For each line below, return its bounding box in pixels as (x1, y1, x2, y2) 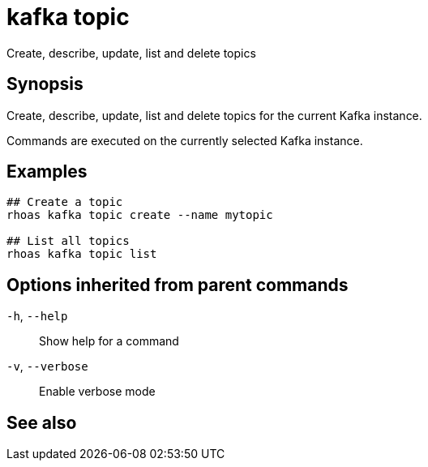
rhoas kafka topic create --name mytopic (6, 208, 273, 222)
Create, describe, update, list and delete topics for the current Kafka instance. (6, 108, 422, 122)
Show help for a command (39, 334, 179, 349)
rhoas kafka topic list (6, 247, 157, 261)
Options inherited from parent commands (6, 274, 349, 295)
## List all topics (6, 234, 130, 248)
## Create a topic (6, 195, 123, 209)
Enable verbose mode (39, 384, 156, 399)
